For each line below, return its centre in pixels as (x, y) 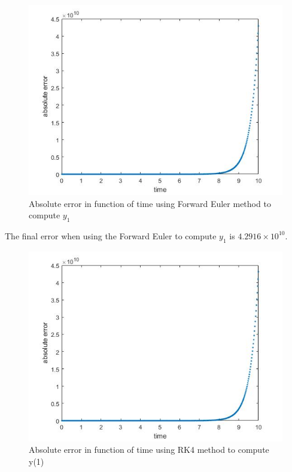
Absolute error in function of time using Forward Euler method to (150, 203)
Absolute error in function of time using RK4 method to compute (149, 450)
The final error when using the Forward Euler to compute (111, 235)
